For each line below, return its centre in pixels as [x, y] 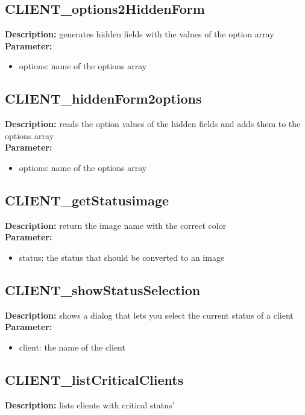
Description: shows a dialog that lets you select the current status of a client [149, 315]
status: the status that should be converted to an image [122, 257]
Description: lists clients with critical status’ [90, 404]
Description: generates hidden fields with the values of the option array [140, 34]
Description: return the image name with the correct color [116, 225]
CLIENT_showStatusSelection [103, 289]
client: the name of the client [72, 347]
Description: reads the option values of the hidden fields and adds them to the [153, 124]
